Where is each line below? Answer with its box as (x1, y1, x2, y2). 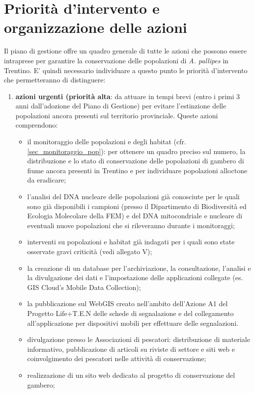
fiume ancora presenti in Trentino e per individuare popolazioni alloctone (27, 165, 248, 175)
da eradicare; (27, 175, 66, 185)
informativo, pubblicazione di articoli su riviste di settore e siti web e (27, 343, 235, 354)
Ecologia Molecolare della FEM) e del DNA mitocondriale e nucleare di (27, 210, 242, 221)
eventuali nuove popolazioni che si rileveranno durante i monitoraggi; (27, 220, 235, 230)
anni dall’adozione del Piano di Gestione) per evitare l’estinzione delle (15, 101, 227, 111)
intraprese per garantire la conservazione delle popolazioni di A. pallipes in (4, 55, 228, 65)
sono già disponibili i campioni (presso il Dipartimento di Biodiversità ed (27, 201, 247, 211)
